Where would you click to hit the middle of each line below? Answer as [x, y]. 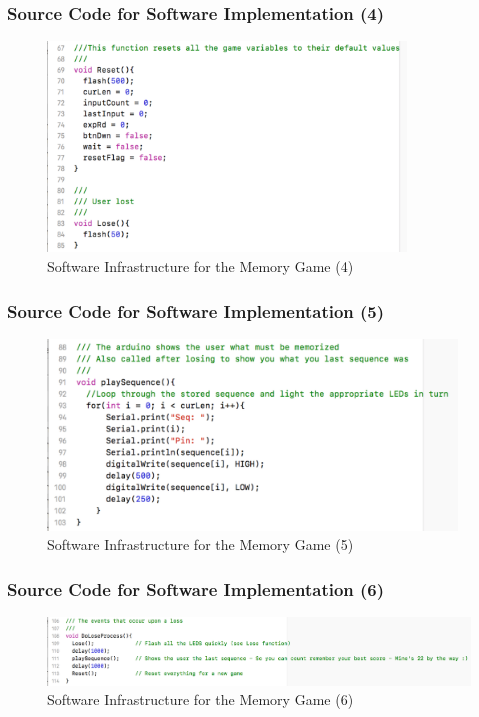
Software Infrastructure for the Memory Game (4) [200, 266]
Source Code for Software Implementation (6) [196, 588]
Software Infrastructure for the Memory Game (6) [200, 699]
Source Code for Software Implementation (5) [196, 310]
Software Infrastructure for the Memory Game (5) [200, 544]
